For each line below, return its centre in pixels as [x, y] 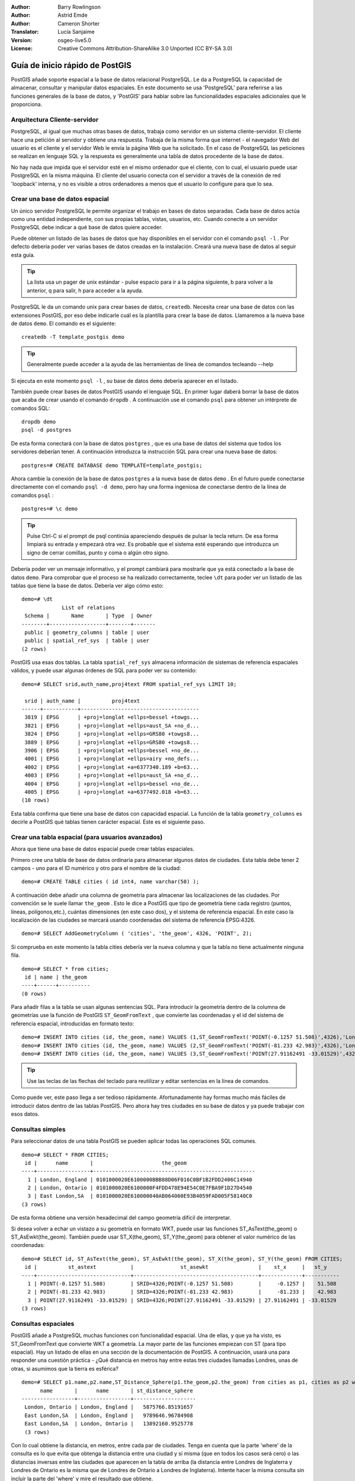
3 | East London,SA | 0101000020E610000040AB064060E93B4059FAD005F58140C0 [140, 1196]
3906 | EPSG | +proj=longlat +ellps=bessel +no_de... [112, 750]
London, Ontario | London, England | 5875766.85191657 [109, 1407]
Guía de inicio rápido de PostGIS [71, 65]
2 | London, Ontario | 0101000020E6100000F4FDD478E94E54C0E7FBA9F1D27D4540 [140, 1188]
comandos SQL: [30, 408]
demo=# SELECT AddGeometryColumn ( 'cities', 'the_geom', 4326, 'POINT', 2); [137, 934]
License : [22, 48]
